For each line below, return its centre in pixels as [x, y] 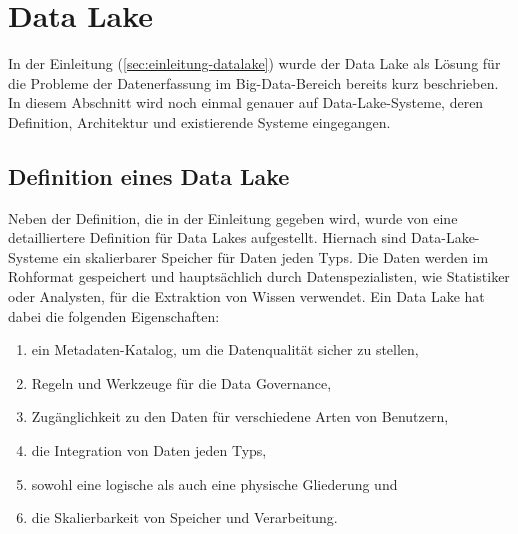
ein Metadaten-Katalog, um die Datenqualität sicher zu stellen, [225, 349]
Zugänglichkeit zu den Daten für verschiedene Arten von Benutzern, [240, 416]
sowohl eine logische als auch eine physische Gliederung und [214, 483]
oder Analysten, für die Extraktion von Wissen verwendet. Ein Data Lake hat [246, 296]
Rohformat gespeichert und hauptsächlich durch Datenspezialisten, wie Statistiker [259, 276]
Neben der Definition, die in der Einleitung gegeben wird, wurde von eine [233, 217]
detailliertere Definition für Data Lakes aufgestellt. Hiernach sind [207, 237]
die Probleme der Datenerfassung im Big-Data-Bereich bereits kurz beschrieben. [253, 82]
